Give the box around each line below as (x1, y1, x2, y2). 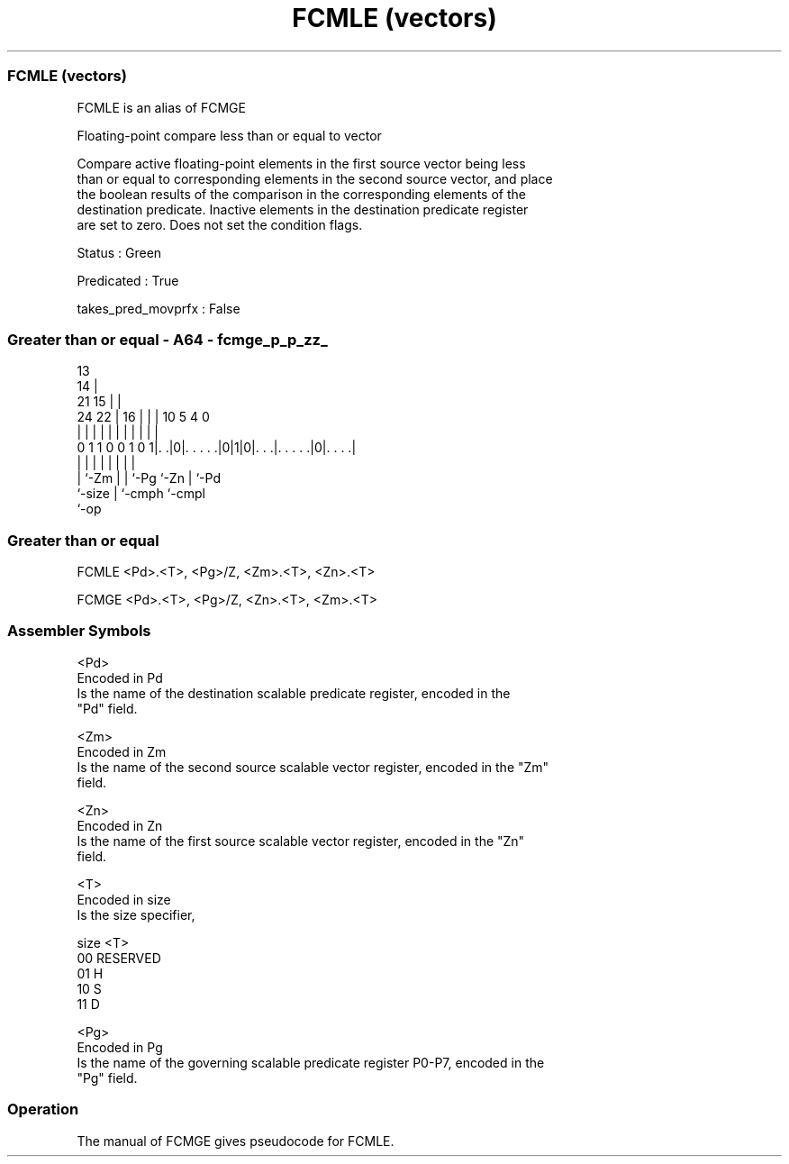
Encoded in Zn (77, 817, 163, 833)
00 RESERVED (77, 950, 161, 966)
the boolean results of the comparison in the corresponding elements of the (77, 186, 526, 202)
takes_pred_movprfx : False (77, 300, 240, 316)
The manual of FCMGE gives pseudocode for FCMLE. (77, 1132, 394, 1149)
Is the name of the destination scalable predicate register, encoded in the (77, 685, 511, 701)
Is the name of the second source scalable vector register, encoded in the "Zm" (77, 759, 549, 775)
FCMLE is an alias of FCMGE (77, 99, 246, 115)
